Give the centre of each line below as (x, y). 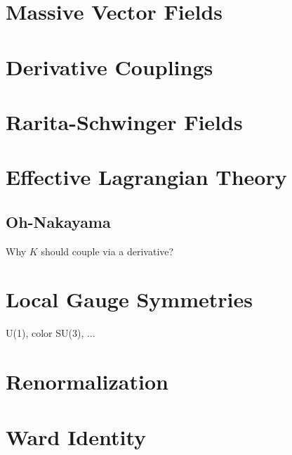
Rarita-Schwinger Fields (124, 121)
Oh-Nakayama (58, 221)
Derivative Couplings (109, 66)
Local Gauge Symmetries (129, 299)
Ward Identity (76, 436)
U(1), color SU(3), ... (51, 333)
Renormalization (87, 382)
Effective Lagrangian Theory (146, 177)
